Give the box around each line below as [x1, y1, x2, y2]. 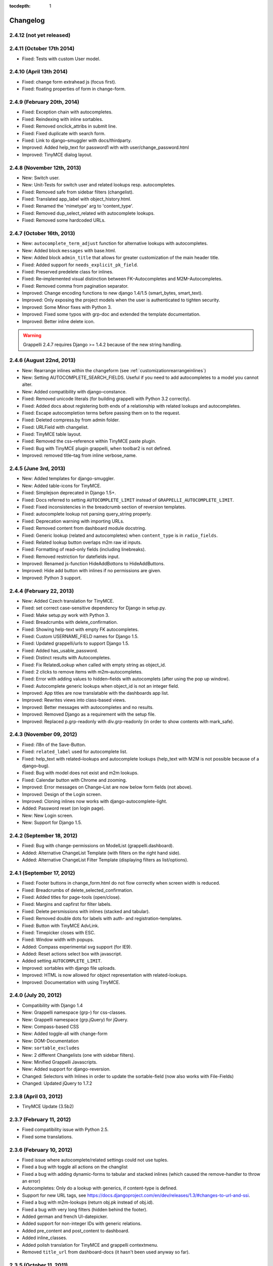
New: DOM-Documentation [22, 1038, 79, 1044]
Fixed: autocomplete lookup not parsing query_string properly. [22, 511, 152, 517]
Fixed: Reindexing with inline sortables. [22, 116, 104, 122]
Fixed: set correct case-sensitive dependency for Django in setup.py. [22, 605, 166, 611]
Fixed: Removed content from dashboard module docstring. [22, 525, 147, 531]
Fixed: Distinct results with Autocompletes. [22, 655, 111, 661]
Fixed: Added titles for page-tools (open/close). [22, 894, 121, 900]
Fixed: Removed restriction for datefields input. [22, 553, 120, 560]
